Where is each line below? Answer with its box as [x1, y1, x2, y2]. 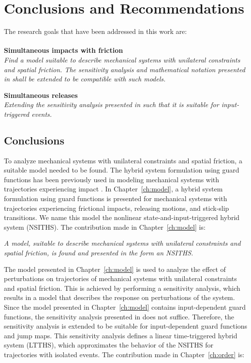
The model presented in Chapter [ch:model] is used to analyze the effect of [4, 264, 226, 274]
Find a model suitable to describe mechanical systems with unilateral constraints [4, 54, 240, 64]
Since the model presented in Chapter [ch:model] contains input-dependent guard [4, 301, 246, 312]
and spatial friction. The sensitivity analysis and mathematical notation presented [4, 64, 245, 74]
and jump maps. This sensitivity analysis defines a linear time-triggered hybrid [4, 330, 237, 340]
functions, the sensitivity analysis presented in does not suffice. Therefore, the [4, 311, 234, 321]
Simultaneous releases [4, 90, 78, 100]
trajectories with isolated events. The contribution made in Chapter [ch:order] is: [4, 349, 245, 359]
